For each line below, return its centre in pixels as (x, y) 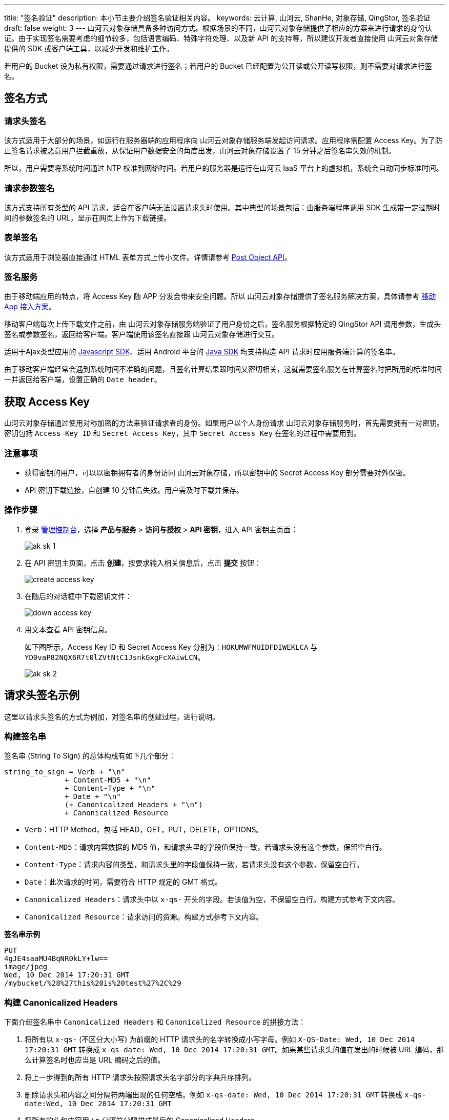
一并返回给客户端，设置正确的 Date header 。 (83, 379)
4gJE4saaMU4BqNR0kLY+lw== (56, 959)
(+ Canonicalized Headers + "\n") (134, 805)
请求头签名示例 (42, 695)
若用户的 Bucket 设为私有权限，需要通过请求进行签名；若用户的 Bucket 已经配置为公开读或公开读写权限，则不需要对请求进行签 (218, 66)
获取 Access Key (47, 402)
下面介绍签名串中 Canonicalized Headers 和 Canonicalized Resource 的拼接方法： (155, 1022)
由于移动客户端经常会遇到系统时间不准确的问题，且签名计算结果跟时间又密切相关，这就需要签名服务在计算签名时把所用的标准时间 (223, 369)
